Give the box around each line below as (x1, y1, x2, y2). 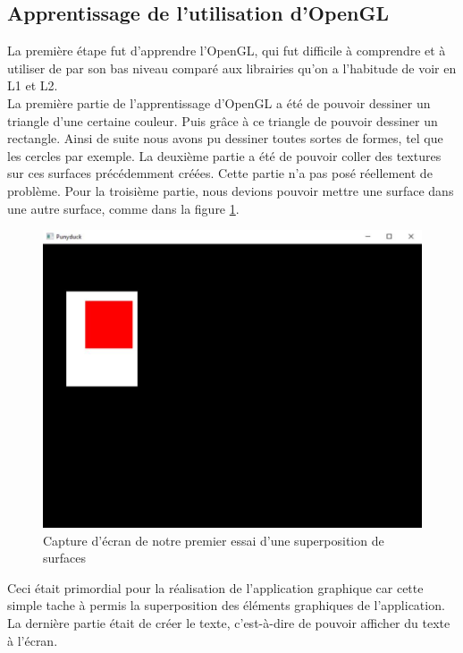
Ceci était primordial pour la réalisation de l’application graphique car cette (7, 578, 424, 597)
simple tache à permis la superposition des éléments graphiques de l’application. (7, 596, 445, 615)
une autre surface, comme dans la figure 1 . (7, 199, 240, 217)
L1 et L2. (7, 76, 58, 95)
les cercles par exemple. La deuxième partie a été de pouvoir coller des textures (7, 146, 442, 165)
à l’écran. (7, 631, 58, 649)
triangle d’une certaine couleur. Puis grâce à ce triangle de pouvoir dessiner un (7, 111, 438, 130)
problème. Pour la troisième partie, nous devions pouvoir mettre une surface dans (7, 181, 454, 199)
